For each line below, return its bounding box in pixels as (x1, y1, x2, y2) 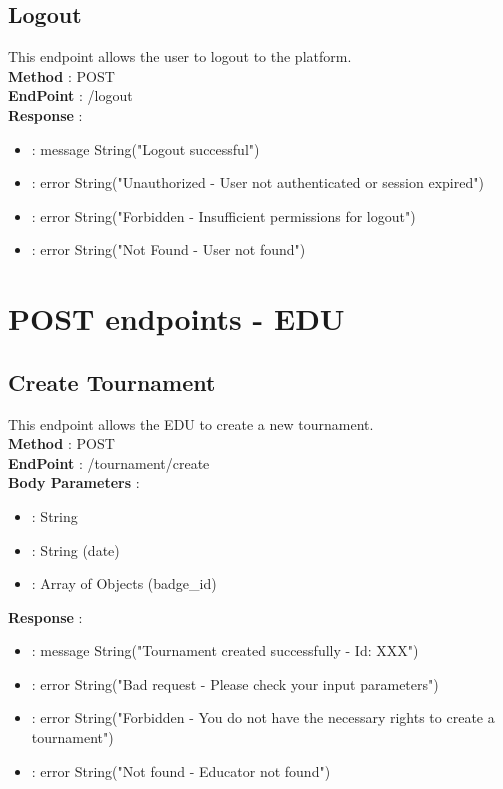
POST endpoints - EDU (8, 298, 345, 339)
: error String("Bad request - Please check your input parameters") (31, 673, 439, 694)
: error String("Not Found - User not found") (31, 239, 306, 260)
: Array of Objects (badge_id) (31, 573, 217, 594)
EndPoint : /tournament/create (8, 452, 210, 473)
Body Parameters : (8, 472, 140, 493)
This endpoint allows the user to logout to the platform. (8, 46, 352, 67)
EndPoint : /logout (8, 85, 133, 106)
